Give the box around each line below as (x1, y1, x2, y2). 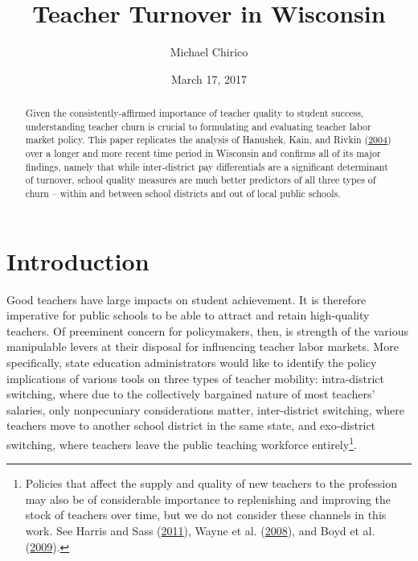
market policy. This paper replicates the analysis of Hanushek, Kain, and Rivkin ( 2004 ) (25, 133, 391, 146)
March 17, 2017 (170, 70, 248, 87)
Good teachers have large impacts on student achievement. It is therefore (6, 291, 367, 307)
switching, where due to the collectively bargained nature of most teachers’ (6, 386, 375, 402)
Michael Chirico (170, 43, 248, 60)
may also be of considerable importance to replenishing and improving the (25, 490, 391, 507)
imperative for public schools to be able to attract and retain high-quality (6, 307, 370, 324)
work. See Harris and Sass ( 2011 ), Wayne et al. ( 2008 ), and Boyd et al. (25, 522, 375, 539)
